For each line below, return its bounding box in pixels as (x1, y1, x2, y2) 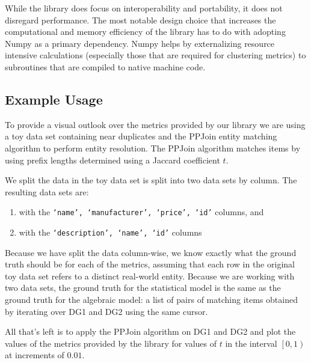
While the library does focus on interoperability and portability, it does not (5, 2, 283, 14)
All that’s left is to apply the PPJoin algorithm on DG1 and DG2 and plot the (5, 325, 296, 338)
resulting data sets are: (5, 185, 89, 198)
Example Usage (5, 90, 103, 108)
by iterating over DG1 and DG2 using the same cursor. (5, 305, 208, 317)
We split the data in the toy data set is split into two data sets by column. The (5, 174, 297, 186)
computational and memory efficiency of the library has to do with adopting (5, 25, 286, 38)
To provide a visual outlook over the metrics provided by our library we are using (5, 118, 306, 130)
